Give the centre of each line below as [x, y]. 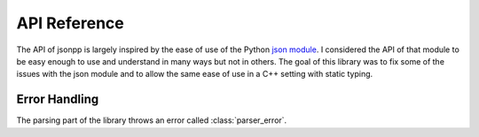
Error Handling [58, 99]
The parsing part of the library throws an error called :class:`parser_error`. [152, 120]
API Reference [70, 23]
